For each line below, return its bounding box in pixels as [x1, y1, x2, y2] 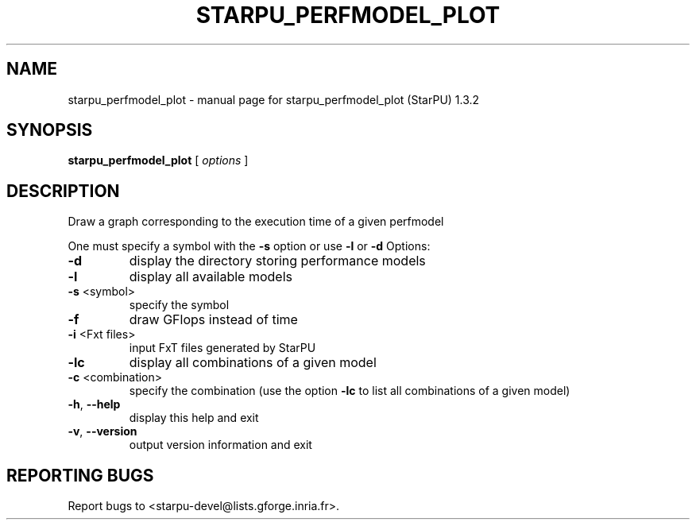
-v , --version [68, 424, 137, 439]
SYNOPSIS [6, 120, 93, 141]
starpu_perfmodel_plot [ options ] [68, 153, 249, 168]
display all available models [129, 269, 292, 285]
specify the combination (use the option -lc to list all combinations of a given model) [129, 384, 570, 398]
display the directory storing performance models [129, 253, 426, 269]
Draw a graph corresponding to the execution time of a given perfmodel [68, 215, 444, 229]
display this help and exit [129, 411, 259, 425]
